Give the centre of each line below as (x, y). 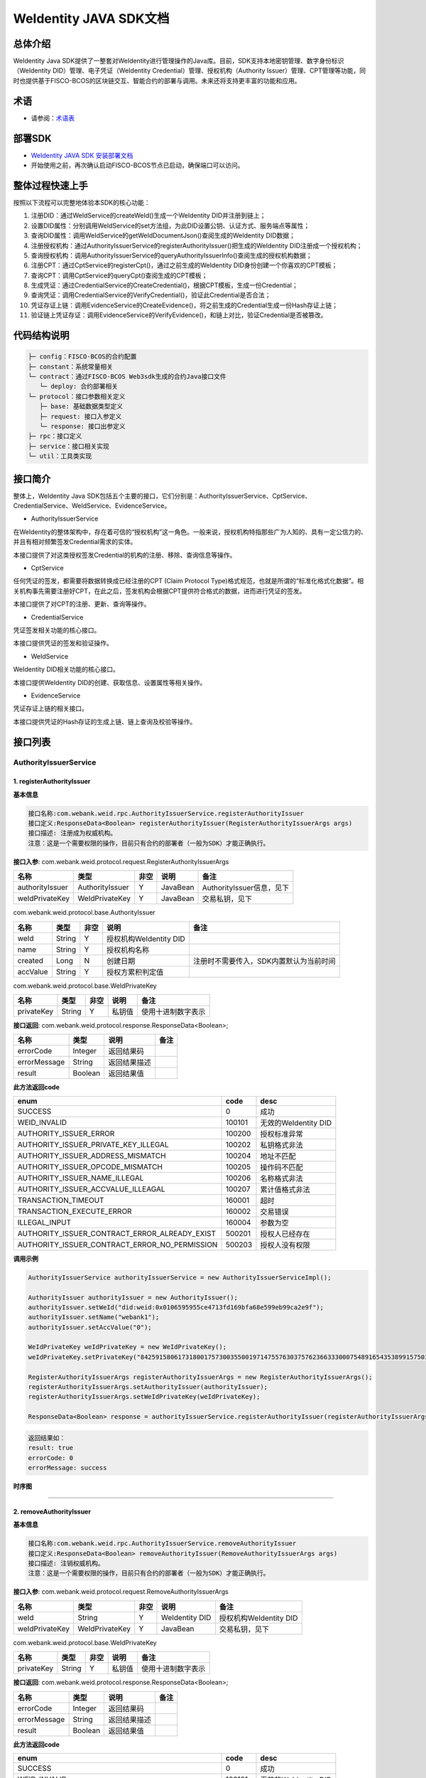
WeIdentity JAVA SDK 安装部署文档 (82, 155)
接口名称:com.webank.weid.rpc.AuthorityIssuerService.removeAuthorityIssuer (162, 1544)
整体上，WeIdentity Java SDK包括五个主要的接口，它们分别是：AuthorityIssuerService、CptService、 (162, 496)
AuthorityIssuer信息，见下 (246, 888)
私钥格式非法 (282, 1145)
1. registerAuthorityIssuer (52, 782)
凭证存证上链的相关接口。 (50, 708)
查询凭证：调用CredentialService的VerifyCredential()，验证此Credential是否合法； (151, 295)
